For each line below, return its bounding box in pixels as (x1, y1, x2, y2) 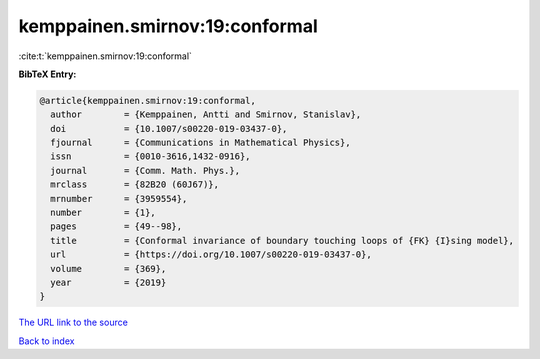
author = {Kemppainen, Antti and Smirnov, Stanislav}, (50, 109, 362, 120)
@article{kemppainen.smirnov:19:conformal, (39, 95, 257, 106)
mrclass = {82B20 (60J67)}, (50, 179, 220, 190)
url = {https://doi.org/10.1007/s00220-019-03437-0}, (50, 249, 372, 260)
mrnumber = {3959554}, (50, 193, 188, 204)
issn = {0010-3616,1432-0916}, (50, 151, 251, 162)
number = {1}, (50, 207, 157, 219)
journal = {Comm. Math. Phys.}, (50, 165, 240, 176)
